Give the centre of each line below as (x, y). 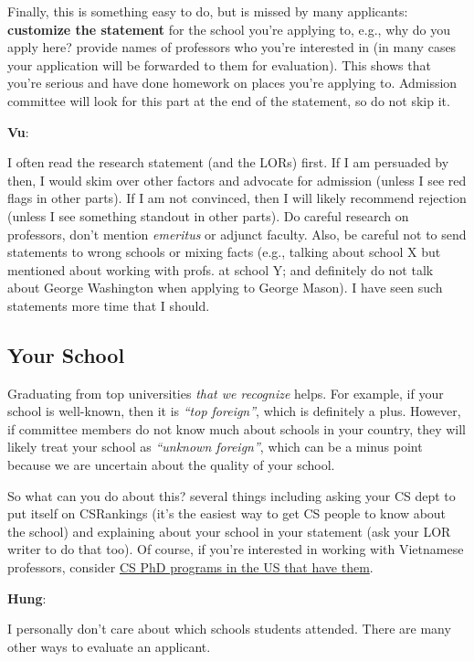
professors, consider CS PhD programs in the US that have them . (190, 567)
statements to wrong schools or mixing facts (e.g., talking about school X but (224, 252)
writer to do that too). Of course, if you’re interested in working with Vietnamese (236, 549)
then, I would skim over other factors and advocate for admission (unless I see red (237, 180)
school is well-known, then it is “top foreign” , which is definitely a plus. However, (234, 411)
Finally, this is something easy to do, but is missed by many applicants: (208, 11)
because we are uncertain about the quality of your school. (171, 465)
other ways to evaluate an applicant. (109, 646)
